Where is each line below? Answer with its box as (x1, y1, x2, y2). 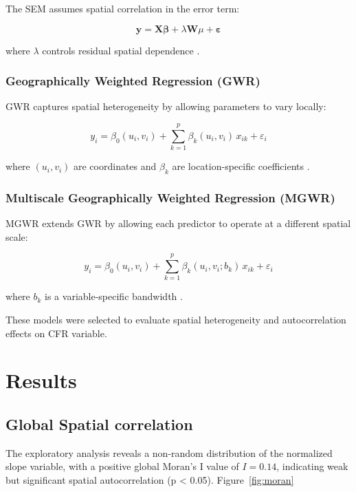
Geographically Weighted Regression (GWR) (5, 72, 260, 89)
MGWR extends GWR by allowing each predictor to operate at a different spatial (5, 216, 351, 231)
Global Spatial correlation (5, 414, 193, 434)
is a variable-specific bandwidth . (45, 289, 183, 303)
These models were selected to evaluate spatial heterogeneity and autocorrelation (5, 312, 346, 327)
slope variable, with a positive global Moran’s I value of (5, 459, 239, 473)
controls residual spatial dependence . (42, 43, 200, 57)
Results (5, 366, 77, 394)
